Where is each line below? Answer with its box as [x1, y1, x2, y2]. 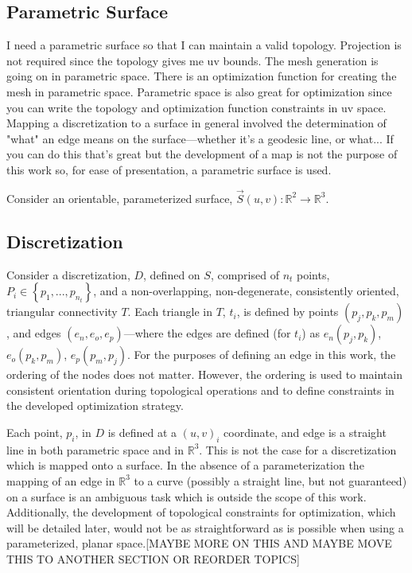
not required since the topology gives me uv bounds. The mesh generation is [6, 52, 379, 68]
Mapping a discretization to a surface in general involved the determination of [6, 115, 387, 131]
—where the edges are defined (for [123, 325, 291, 341]
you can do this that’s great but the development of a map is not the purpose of [6, 146, 398, 162]
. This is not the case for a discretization [199, 441, 397, 458]
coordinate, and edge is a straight [223, 423, 387, 440]
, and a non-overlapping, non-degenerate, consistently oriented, [93, 283, 399, 299]
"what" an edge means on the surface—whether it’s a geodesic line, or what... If [6, 130, 394, 146]
